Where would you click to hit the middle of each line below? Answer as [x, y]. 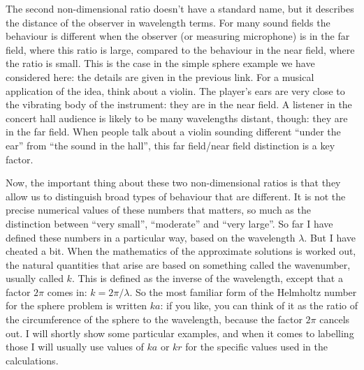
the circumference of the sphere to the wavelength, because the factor [154, 319]
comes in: [67, 291]
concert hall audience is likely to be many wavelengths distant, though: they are [177, 118]
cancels [335, 319]
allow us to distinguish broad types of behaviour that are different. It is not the [176, 196]
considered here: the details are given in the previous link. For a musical [160, 76]
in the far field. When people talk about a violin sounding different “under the [173, 132]
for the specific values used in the [256, 347]
